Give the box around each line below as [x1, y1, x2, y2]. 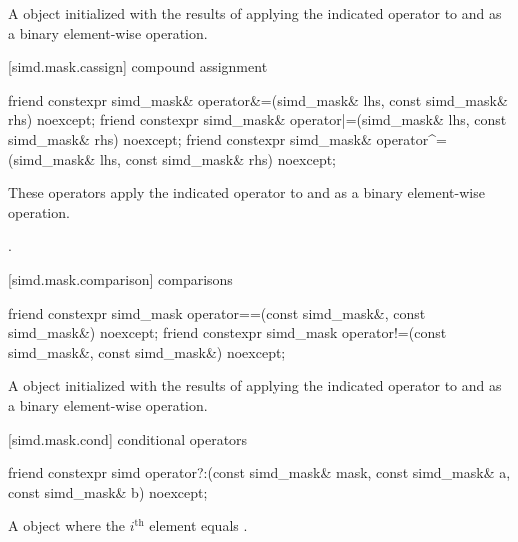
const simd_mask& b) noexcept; [8, 481, 208, 502]
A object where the [8, 515, 126, 536]
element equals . [149, 515, 248, 536]
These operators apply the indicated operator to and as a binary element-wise [8, 182, 485, 203]
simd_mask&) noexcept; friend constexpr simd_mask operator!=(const [8, 322, 447, 343]
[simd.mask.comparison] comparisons [8, 268, 233, 289]
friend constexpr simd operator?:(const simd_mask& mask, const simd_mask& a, [8, 462, 511, 483]
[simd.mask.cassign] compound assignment [8, 56, 268, 77]
